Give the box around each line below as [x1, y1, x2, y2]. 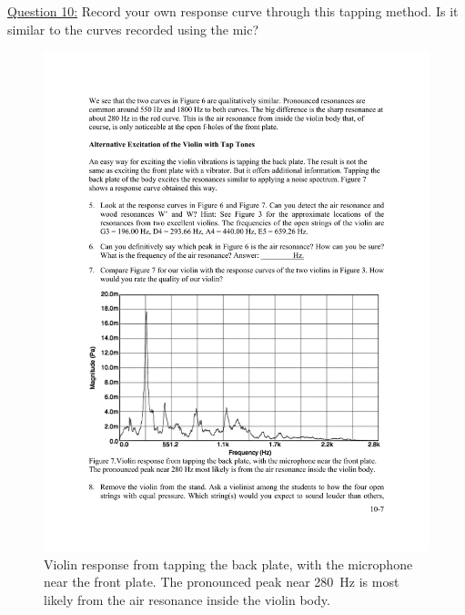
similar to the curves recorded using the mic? [7, 19, 259, 38]
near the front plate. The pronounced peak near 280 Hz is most [44, 572, 399, 591]
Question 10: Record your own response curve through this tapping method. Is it [7, 2, 459, 20]
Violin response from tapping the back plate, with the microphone [44, 554, 413, 573]
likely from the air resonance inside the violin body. [44, 589, 330, 609]
